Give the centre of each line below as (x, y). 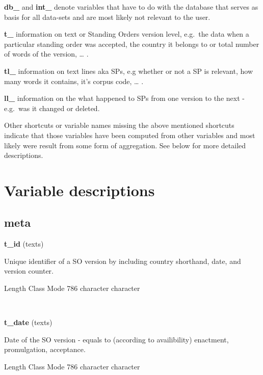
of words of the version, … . (46, 54)
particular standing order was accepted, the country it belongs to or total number (132, 44)
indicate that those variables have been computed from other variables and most (130, 135)
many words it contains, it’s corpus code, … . (74, 81)
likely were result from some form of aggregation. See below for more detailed (125, 145)
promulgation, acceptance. (45, 349)
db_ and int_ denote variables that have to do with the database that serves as (131, 7)
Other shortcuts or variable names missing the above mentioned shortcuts (119, 125)
